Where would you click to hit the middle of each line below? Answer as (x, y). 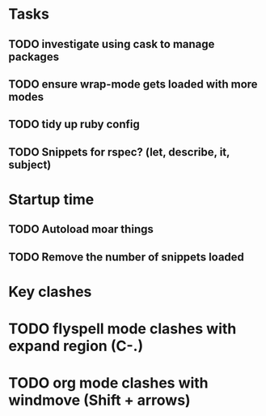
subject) (30, 164)
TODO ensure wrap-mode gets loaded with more (133, 84)
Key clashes (50, 292)
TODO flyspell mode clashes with (122, 329)
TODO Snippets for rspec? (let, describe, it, (119, 152)
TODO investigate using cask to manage (112, 44)
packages (34, 56)
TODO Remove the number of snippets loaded (127, 257)
